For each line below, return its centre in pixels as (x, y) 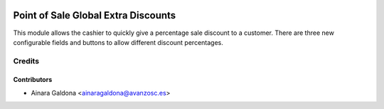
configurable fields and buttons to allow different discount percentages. (118, 42)
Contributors (33, 80)
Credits (26, 61)
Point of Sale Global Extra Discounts (95, 15)
